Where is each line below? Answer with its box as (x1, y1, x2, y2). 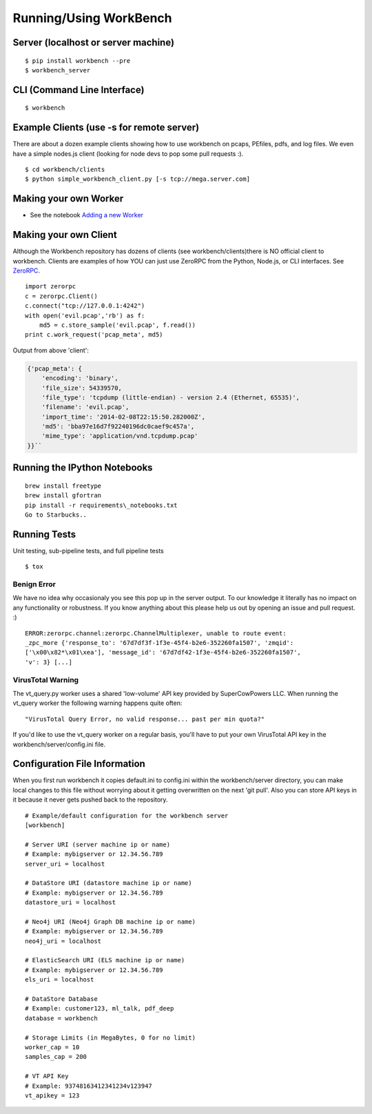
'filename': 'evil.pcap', (41, 404, 130, 411)
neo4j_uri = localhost (25, 937, 102, 945)
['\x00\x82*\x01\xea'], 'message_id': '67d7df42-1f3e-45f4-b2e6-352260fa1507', (25, 648, 301, 657)
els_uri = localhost (25, 976, 94, 984)
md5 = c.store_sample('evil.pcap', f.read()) (39, 321, 196, 329)
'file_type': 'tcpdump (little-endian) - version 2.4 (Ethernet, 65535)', (41, 393, 300, 401)
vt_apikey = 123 (25, 1091, 80, 1100)
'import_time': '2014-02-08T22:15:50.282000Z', (41, 412, 206, 421)
